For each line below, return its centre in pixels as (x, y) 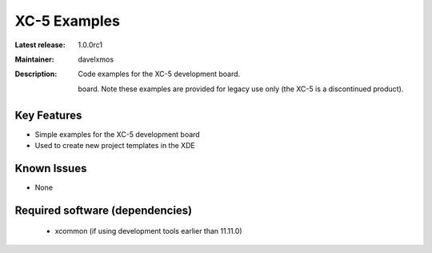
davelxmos (96, 59)
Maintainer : (35, 59)
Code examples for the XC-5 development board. (159, 74)
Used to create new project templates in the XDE (115, 146)
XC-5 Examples (67, 21)
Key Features (48, 115)
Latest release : (40, 45)
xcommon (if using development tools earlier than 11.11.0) (149, 231)
